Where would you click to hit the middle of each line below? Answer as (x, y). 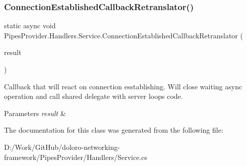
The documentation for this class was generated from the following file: (114, 130)
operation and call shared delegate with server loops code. (94, 96)
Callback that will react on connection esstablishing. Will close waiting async (123, 86)
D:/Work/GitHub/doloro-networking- (62, 147)
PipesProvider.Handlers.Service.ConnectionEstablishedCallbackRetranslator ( (124, 35)
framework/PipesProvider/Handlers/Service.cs (76, 157)
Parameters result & (35, 113)
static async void (30, 25)
